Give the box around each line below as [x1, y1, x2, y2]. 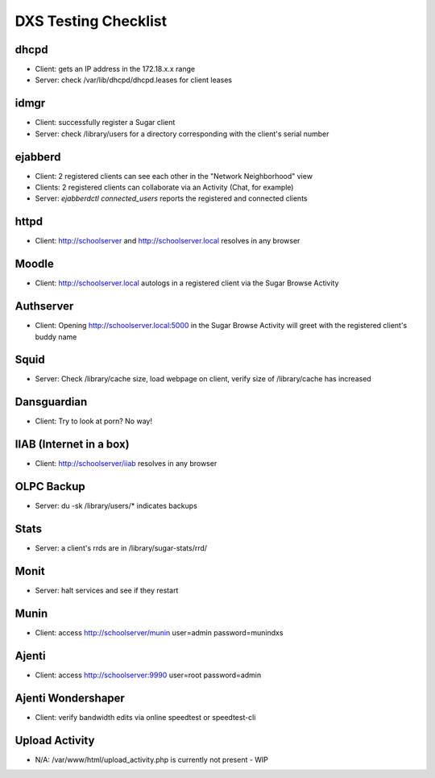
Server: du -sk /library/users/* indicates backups [35, 501, 197, 511]
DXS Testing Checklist [14, 12, 168, 30]
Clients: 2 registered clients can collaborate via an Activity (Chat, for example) [35, 182, 294, 193]
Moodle [14, 257, 54, 271]
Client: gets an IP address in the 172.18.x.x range [35, 64, 196, 74]
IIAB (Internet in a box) [14, 438, 130, 451]
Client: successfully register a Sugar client [35, 118, 176, 127]
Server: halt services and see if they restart [35, 585, 179, 595]
